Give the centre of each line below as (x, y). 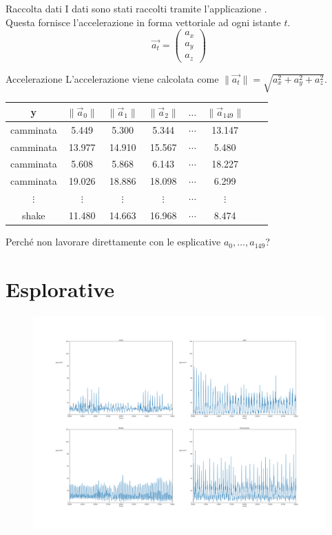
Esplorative (60, 289)
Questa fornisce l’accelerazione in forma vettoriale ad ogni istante (143, 22)
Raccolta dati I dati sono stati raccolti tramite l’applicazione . (136, 8)
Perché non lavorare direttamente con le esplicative (113, 242)
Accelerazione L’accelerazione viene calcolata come (112, 78)
